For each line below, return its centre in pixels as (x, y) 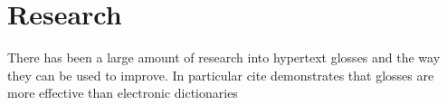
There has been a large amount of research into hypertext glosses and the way (224, 57)
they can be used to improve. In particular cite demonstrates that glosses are (221, 75)
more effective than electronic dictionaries (123, 93)
